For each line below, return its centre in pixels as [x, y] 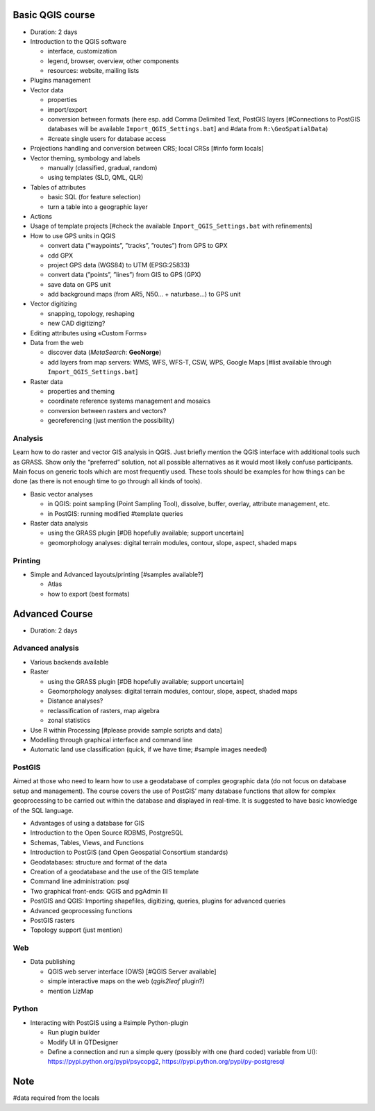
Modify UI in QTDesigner [83, 1042]
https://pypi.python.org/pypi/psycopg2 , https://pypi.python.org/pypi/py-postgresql [166, 1062]
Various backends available [69, 662]
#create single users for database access [107, 138]
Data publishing [53, 962]
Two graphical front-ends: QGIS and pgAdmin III [99, 891]
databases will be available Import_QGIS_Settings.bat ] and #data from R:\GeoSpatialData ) [188, 129]
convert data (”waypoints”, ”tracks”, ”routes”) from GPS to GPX [138, 246]
